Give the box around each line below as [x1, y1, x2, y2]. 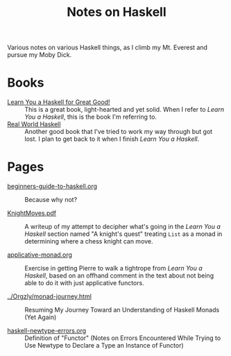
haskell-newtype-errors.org [7, 327, 87, 335]
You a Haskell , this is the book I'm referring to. [24, 112, 157, 121]
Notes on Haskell [67, 4, 166, 20]
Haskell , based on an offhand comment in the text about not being [24, 271, 214, 280]
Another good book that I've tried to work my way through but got [24, 128, 213, 136]
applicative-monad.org [7, 251, 73, 259]
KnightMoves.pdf [7, 209, 57, 217]
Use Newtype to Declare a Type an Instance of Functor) [24, 341, 184, 350]
